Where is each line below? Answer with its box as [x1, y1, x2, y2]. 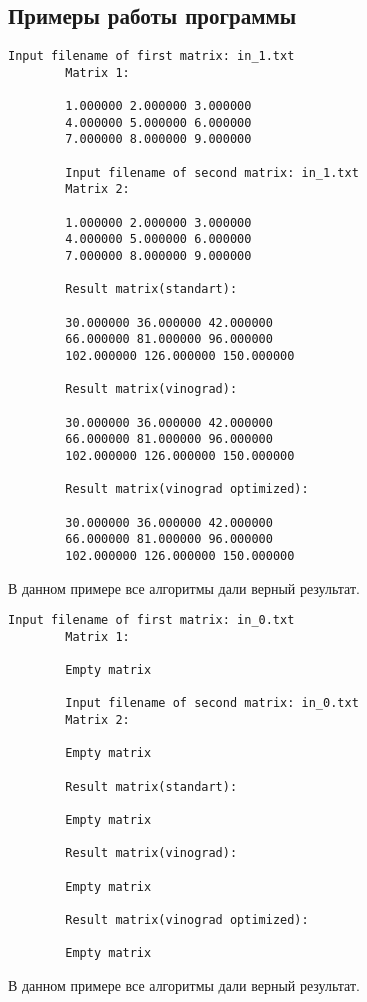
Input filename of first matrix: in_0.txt [8, 613, 295, 628]
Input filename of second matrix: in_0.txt [65, 696, 359, 711]
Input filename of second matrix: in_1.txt [65, 165, 359, 180]
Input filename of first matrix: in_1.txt [8, 49, 295, 64]
